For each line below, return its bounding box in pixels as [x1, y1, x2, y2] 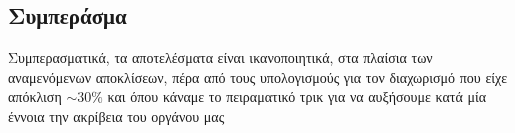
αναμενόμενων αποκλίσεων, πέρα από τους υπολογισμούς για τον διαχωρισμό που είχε [8, 66, 508, 87]
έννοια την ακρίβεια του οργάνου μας [8, 105, 225, 126]
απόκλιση [8, 86, 62, 107]
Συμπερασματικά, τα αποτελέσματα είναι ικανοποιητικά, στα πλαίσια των [8, 47, 433, 68]
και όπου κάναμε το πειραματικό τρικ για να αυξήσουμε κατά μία [107, 86, 487, 107]
